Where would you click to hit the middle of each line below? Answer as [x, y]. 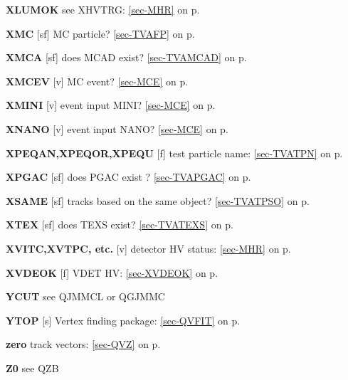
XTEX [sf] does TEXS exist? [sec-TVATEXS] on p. [120, 225]
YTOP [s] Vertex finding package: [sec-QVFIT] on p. [123, 320]
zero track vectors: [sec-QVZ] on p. [83, 344]
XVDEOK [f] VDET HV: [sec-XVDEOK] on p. [112, 272]
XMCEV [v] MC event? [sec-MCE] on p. [97, 81]
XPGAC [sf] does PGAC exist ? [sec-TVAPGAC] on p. [128, 177]
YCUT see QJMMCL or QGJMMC [85, 296]
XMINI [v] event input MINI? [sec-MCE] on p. [111, 105]
